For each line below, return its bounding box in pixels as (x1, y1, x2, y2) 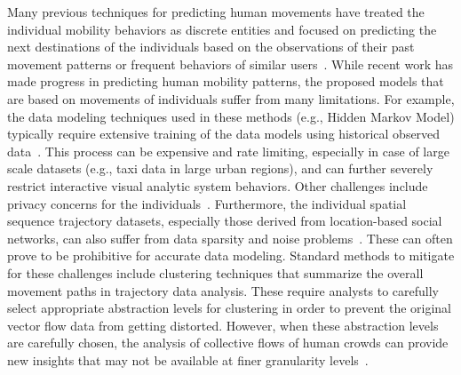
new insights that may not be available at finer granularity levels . (7, 350, 369, 369)
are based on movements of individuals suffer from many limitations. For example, (7, 89, 455, 108)
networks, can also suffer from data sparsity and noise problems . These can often (7, 228, 453, 247)
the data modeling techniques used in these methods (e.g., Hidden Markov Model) (7, 107, 455, 125)
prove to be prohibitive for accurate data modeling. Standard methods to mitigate (7, 246, 455, 265)
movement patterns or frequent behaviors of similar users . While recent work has (7, 54, 454, 73)
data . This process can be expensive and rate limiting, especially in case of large (7, 141, 449, 160)
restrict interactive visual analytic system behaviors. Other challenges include (7, 176, 428, 195)
